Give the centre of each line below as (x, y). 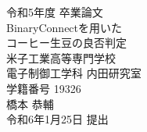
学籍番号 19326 (44, 88)
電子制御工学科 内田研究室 (74, 73)
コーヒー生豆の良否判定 (66, 43)
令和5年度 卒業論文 (55, 12)
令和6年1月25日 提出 (57, 119)
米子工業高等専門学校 (61, 57)
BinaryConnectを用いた (65, 27)
